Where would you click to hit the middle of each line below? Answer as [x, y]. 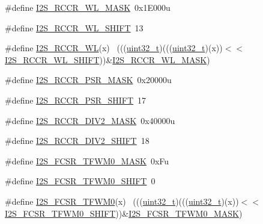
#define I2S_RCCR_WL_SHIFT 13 [74, 27]
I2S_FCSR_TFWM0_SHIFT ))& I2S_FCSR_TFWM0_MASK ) [124, 213]
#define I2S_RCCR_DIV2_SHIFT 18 [77, 141]
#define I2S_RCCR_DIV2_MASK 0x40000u [90, 120]
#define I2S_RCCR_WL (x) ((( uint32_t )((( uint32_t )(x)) [114, 48]
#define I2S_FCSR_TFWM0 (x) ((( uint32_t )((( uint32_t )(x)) [122, 201]
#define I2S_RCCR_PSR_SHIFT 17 [76, 100]
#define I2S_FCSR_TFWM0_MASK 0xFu [87, 160]
